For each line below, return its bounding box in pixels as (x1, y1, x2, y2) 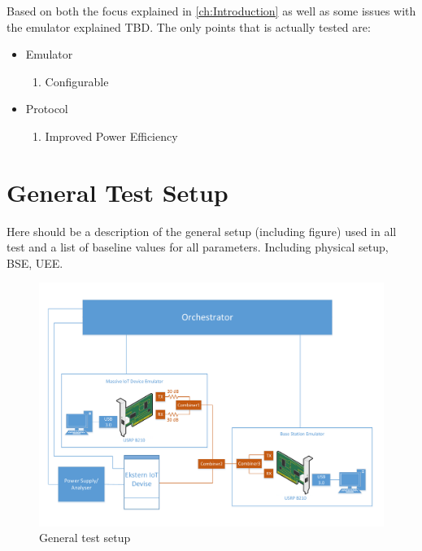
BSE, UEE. (7, 254, 63, 271)
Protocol (25, 100, 68, 117)
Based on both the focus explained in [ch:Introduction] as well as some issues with (7, 2, 416, 19)
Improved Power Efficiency (45, 127, 178, 144)
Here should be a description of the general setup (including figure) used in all (7, 222, 397, 239)
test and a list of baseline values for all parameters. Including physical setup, (7, 238, 389, 256)
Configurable (45, 72, 109, 90)
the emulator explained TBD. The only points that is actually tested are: (7, 18, 371, 35)
